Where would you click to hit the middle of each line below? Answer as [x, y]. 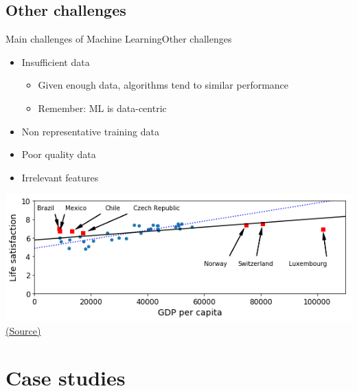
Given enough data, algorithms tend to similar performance [163, 85]
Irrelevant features [60, 177]
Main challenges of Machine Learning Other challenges [119, 39]
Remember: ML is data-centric [102, 108]
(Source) [23, 330]
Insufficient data [56, 62]
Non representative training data [90, 131]
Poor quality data [59, 154]
